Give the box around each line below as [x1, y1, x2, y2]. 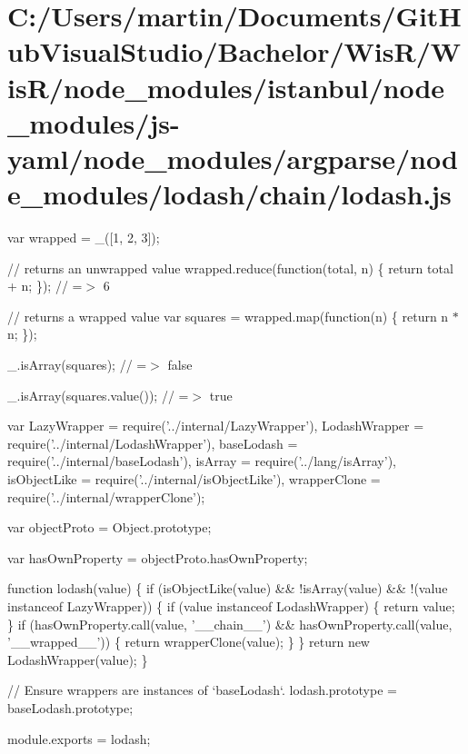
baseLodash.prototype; [7, 698, 134, 717]
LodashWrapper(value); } [7, 650, 148, 669]
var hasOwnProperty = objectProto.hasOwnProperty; [7, 548, 308, 567]
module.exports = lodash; [7, 729, 151, 748]
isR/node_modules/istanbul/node [7, 68, 445, 105]
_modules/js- [7, 104, 180, 141]
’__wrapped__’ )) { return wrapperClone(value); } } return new [7, 632, 370, 651]
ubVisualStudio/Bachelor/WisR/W [7, 33, 462, 70]
